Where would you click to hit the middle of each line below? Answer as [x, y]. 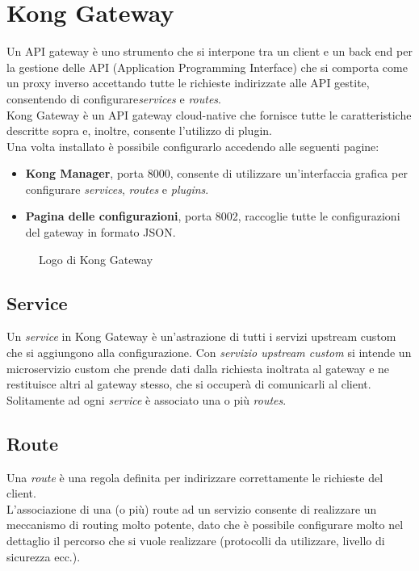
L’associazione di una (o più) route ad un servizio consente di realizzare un [192, 508]
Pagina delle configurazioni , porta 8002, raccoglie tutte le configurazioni [213, 216]
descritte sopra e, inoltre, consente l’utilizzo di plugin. [139, 130]
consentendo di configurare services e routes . [114, 98]
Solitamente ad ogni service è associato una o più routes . [147, 399]
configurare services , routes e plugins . [117, 189]
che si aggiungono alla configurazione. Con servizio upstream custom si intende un [209, 353]
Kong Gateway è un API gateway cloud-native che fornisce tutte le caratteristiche [209, 114]
